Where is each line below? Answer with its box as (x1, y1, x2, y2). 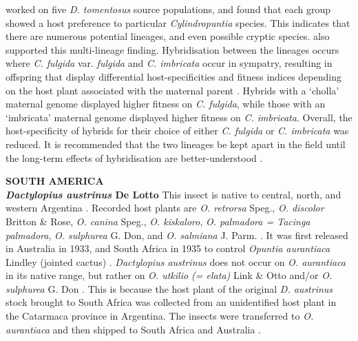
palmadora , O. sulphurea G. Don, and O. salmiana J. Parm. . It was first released (6, 227, 348, 242)
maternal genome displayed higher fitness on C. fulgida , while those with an (6, 96, 326, 111)
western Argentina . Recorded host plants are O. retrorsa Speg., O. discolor (6, 200, 324, 215)
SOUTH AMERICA (6, 174, 104, 188)
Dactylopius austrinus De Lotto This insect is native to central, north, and (6, 187, 341, 201)
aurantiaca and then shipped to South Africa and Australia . (6, 322, 262, 336)
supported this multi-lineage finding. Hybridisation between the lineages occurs (6, 42, 339, 56)
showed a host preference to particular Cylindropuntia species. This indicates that (6, 15, 350, 30)
